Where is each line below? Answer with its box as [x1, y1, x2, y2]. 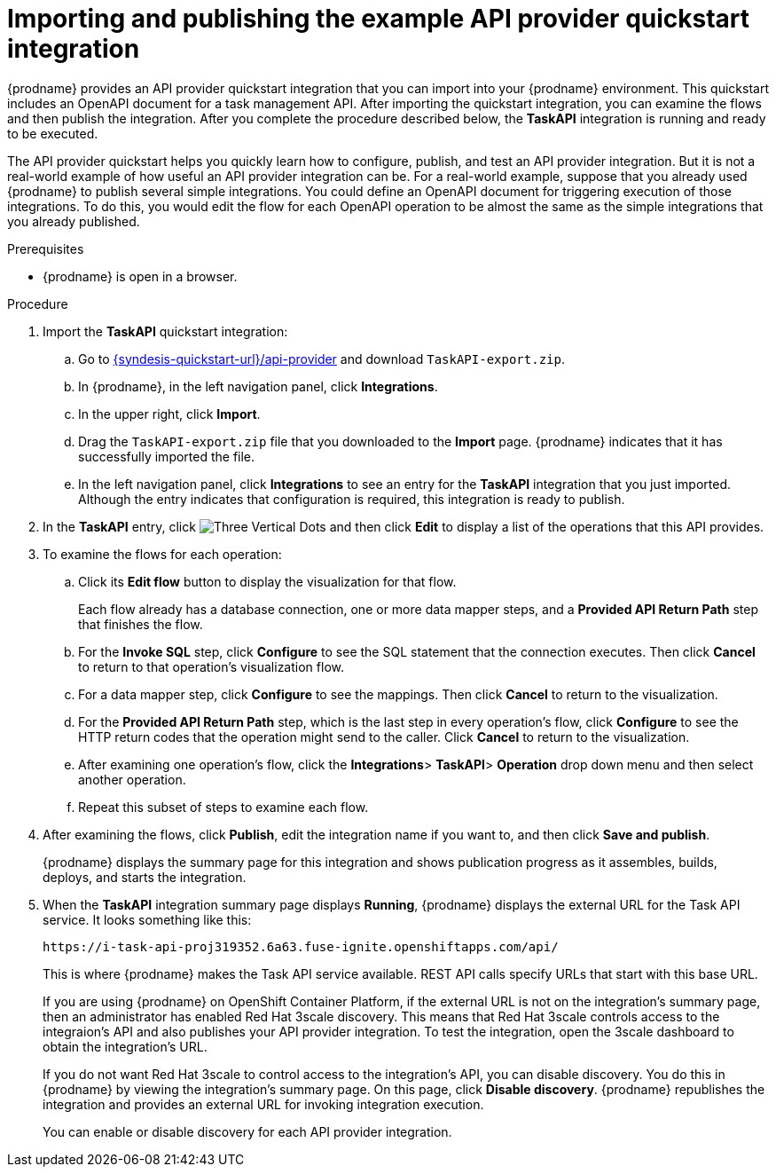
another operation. [78, 771, 186, 787]
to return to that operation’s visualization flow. [78, 658, 344, 674]
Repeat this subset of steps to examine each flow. [78, 799, 369, 815]
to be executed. [7, 125, 98, 141]
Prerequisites [7, 240, 84, 256]
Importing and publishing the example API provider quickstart [7, 4, 750, 34]
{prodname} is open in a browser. [43, 268, 238, 284]
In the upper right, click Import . [78, 406, 261, 422]
